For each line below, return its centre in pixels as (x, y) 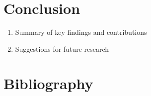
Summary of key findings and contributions (81, 32)
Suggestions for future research (62, 48)
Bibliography (48, 83)
